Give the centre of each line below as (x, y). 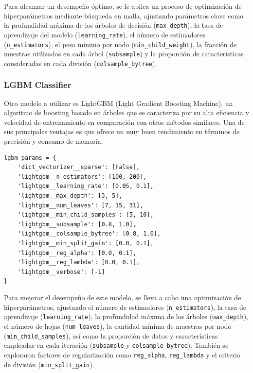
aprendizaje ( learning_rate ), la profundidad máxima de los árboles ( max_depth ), (126, 316)
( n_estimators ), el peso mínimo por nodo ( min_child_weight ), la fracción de (120, 44)
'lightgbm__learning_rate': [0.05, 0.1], (86, 186)
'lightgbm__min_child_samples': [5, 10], (86, 215)
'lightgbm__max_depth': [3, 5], (70, 196)
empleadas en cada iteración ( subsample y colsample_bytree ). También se (116, 345)
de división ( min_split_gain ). (49, 364)
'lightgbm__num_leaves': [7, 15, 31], (81, 205)
